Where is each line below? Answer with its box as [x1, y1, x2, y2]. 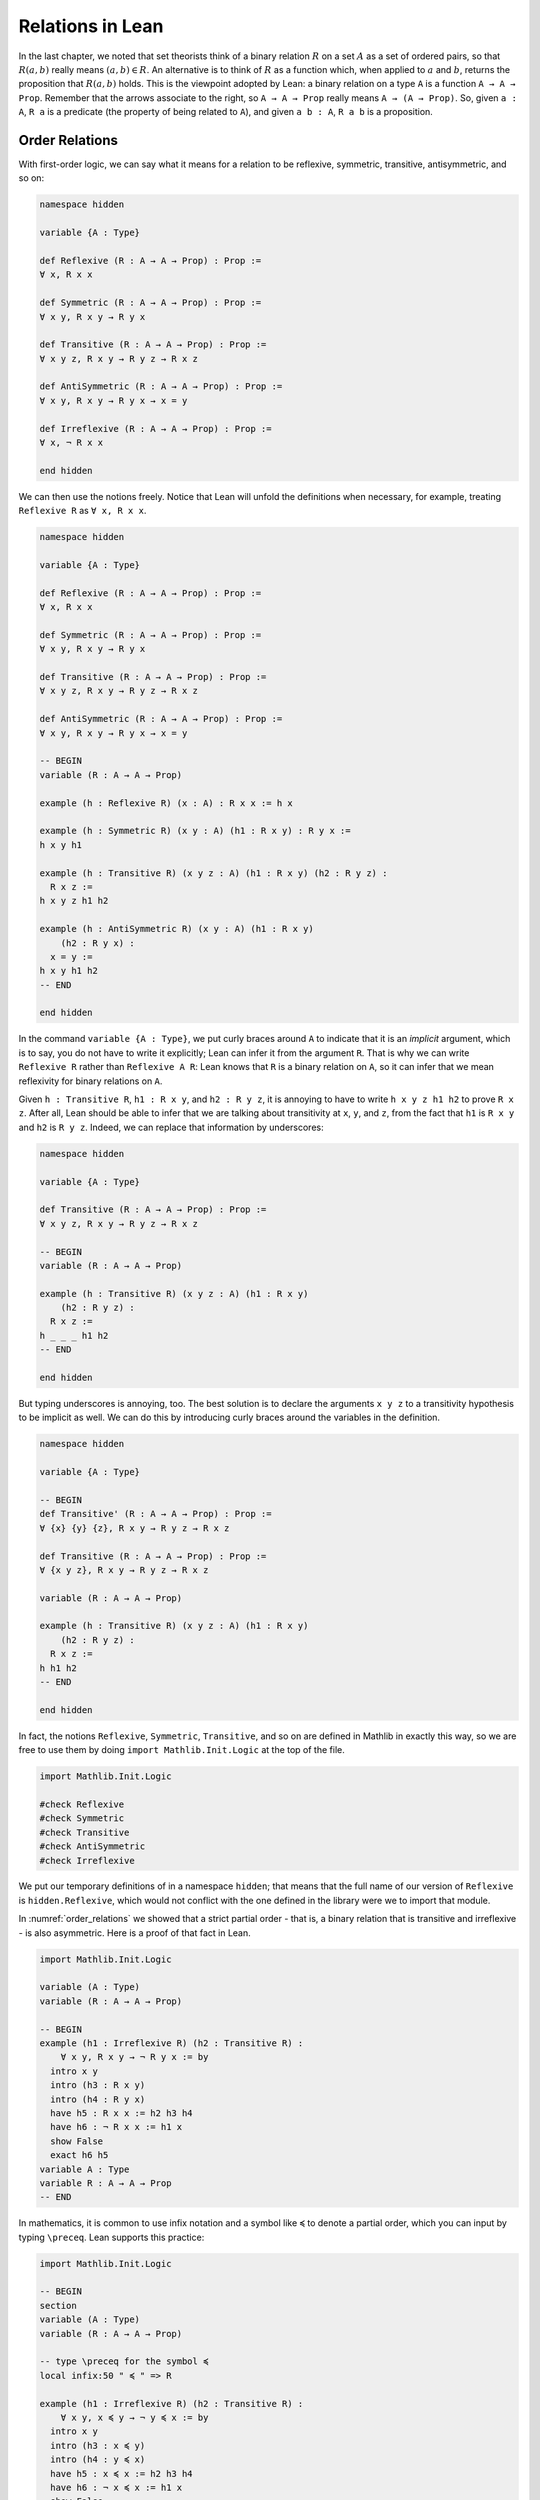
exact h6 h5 [50, 2150, 109, 2161]
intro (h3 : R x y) [50, 2080, 146, 2091]
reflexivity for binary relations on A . [18, 1075, 163, 1087]
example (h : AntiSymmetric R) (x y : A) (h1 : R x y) [39, 923, 314, 935]
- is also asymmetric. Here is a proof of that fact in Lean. [18, 1926, 252, 1939]
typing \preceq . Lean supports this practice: [18, 2231, 205, 2243]
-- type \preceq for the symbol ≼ [39, 2356, 209, 2367]
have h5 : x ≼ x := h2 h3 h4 [50, 2468, 194, 2479]
